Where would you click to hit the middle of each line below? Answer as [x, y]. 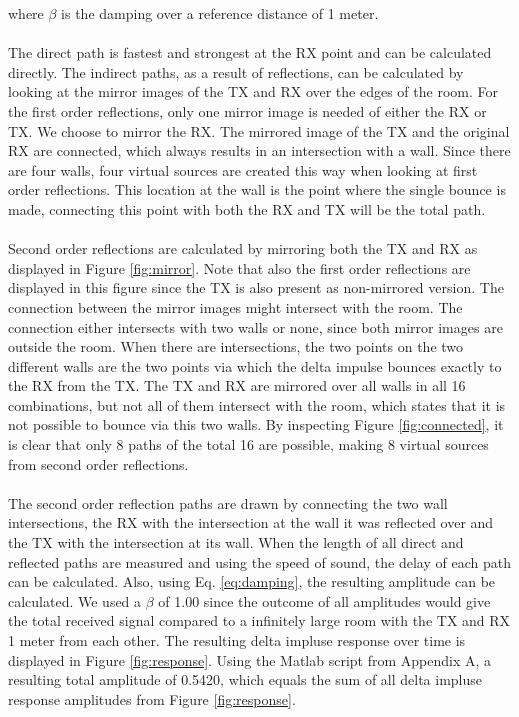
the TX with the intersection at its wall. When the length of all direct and [236, 542]
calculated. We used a [75, 600]
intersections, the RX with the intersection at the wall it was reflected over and [251, 522]
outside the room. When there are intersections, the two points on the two [236, 346]
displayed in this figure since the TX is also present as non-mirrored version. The [256, 287]
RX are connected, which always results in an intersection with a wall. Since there [259, 150]
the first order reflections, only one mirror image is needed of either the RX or [247, 110]
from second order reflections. [98, 463]
